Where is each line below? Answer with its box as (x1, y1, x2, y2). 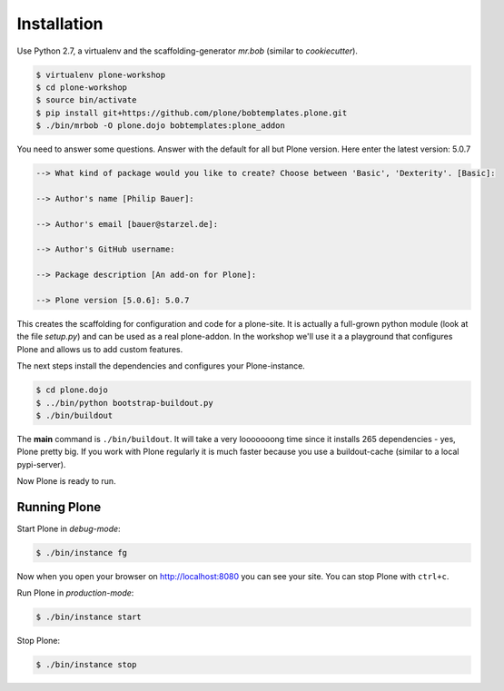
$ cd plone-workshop (35, 82, 127, 93)
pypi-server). (16, 459, 66, 469)
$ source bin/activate (35, 95, 137, 105)
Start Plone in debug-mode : (16, 523, 122, 534)
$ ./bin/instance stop (35, 659, 137, 670)
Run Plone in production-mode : (16, 587, 134, 598)
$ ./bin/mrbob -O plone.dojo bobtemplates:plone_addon (35, 121, 285, 131)
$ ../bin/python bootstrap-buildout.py (35, 398, 213, 408)
